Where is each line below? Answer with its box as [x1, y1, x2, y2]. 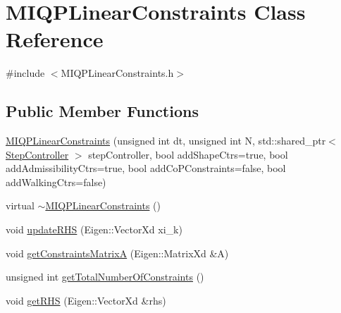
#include [6, 66, 45, 80]
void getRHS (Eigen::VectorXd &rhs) [6, 293, 166, 307]
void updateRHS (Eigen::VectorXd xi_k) [6, 222, 182, 237]
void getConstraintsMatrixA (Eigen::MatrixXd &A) [6, 245, 229, 260]
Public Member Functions [6, 100, 199, 122]
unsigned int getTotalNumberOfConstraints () [6, 269, 204, 284]
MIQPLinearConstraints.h [61, 66, 174, 80]
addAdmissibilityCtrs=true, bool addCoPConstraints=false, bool [6, 161, 286, 176]
